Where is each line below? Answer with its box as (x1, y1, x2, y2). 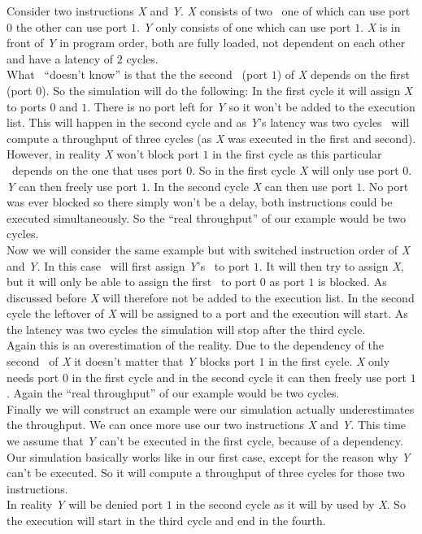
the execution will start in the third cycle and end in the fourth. (7, 512, 326, 528)
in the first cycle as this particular (212, 145, 382, 163)
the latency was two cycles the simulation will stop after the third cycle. (7, 320, 366, 337)
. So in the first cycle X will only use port (192, 161, 399, 178)
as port (269, 273, 305, 290)
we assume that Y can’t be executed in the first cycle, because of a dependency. (7, 432, 403, 449)
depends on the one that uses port (11, 161, 183, 178)
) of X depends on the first (276, 66, 410, 83)
